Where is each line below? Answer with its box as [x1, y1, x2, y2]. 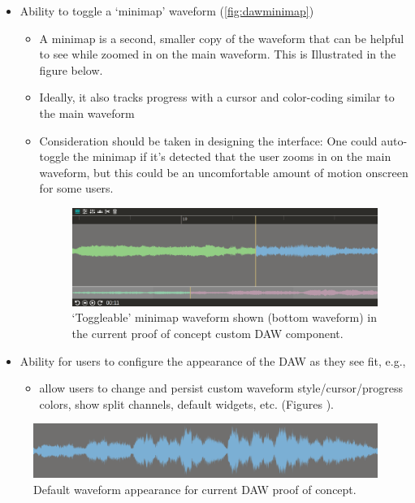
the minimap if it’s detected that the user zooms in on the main [72, 148, 391, 165]
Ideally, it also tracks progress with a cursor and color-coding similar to [39, 89, 395, 106]
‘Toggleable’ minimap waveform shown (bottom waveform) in [71, 309, 378, 326]
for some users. [39, 180, 114, 197]
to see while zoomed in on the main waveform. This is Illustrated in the [39, 46, 396, 63]
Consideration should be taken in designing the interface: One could [39, 132, 378, 149]
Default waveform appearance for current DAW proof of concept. [33, 480, 357, 497]
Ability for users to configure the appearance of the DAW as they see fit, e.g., [19, 352, 406, 369]
